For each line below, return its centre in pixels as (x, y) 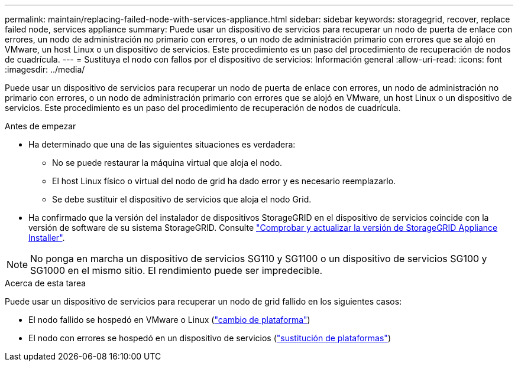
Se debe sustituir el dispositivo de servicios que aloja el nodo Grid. (182, 199)
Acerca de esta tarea (46, 283)
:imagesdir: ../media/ (45, 69)
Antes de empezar (41, 126)
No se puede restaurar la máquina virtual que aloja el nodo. (167, 163)
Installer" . (47, 238)
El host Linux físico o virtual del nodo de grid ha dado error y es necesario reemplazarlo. (224, 181)
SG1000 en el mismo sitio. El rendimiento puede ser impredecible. (177, 270)
